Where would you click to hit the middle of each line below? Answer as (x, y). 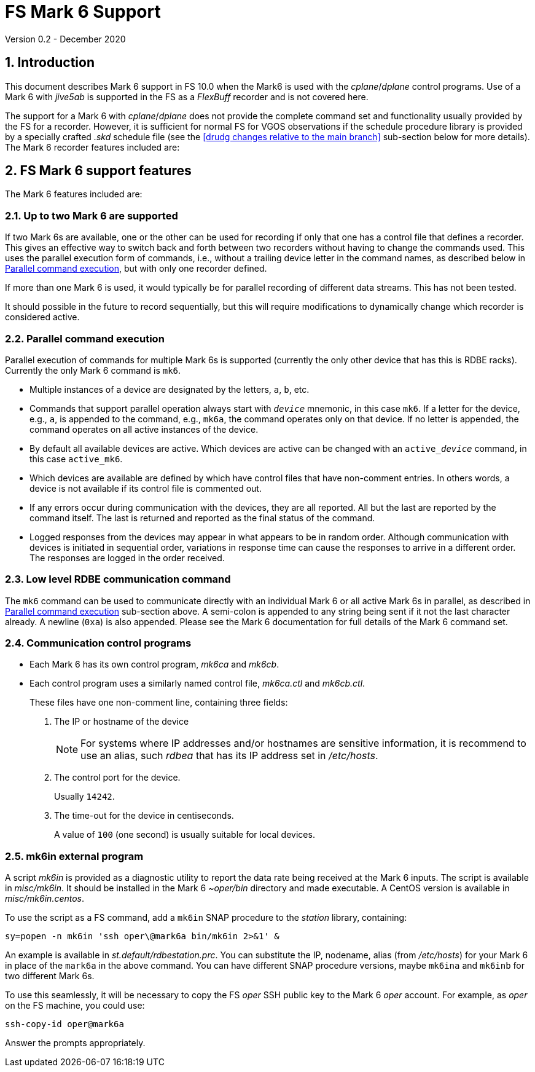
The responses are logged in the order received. (127, 558)
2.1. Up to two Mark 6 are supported (92, 215)
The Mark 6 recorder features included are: (92, 147)
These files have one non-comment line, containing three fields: (159, 703)
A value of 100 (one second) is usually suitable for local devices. (185, 835)
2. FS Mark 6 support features (98, 171)
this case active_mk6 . (76, 459)
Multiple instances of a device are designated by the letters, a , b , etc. (170, 389)
